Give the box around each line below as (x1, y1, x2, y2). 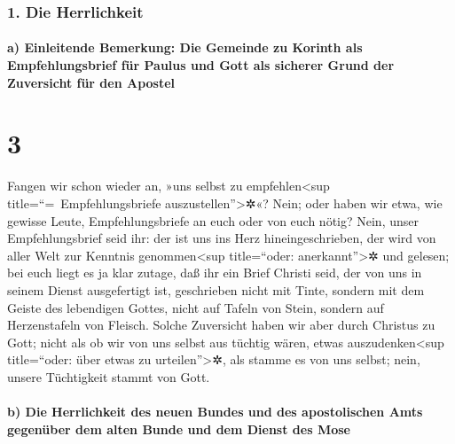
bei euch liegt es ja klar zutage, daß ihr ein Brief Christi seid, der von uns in (7, 263, 422, 282)
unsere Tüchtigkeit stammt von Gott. (7, 367, 210, 386)
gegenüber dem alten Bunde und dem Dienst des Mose (7, 419, 350, 438)
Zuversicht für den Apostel (7, 73, 176, 91)
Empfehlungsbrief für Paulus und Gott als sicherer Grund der (7, 56, 395, 74)
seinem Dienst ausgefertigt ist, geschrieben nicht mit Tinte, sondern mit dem (7, 280, 425, 299)
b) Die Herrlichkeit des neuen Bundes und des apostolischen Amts (7, 402, 423, 421)
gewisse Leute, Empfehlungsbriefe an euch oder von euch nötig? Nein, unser (7, 211, 419, 230)
